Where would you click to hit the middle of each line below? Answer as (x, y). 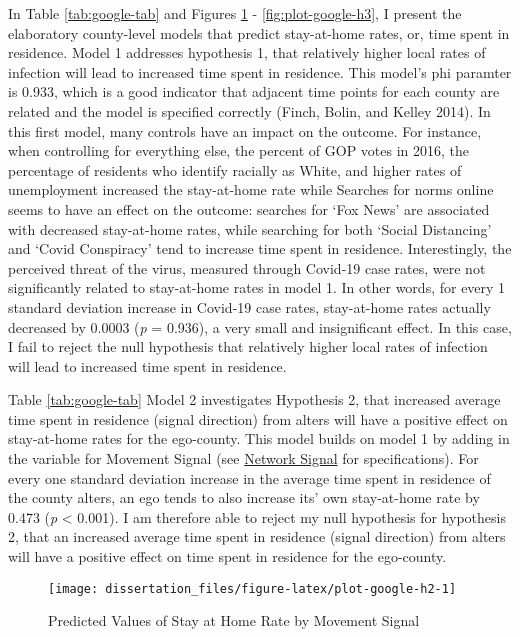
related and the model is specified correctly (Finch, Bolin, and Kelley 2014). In (249, 110)
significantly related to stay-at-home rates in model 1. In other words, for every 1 (257, 287)
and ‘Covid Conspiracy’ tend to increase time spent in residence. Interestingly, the (260, 248)
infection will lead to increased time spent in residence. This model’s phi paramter (260, 71)
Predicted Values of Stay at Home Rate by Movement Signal (234, 620)
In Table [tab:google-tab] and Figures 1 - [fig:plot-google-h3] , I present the (235, 13)
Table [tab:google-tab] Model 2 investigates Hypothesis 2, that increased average (254, 399)
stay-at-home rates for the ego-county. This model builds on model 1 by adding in (259, 438)
